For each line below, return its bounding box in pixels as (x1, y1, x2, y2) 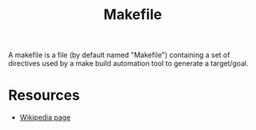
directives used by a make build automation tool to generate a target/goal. (8, 59, 249, 68)
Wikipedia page (19, 113, 71, 122)
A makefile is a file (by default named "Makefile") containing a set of (8, 50, 231, 60)
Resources (8, 86, 81, 105)
